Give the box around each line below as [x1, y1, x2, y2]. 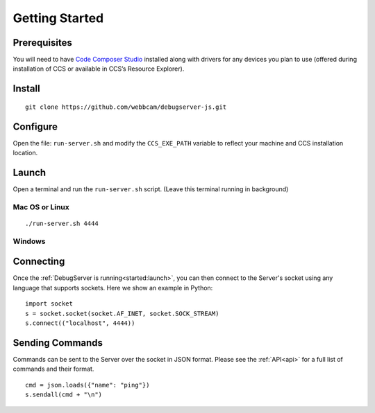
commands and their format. [12, 364, 94, 374]
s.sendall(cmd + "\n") [25, 391, 103, 398]
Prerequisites [12, 37, 72, 49]
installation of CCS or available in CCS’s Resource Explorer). [12, 64, 185, 73]
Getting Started [12, 10, 104, 26]
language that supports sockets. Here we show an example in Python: [12, 283, 213, 292]
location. [12, 149, 38, 157]
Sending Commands [12, 337, 103, 349]
